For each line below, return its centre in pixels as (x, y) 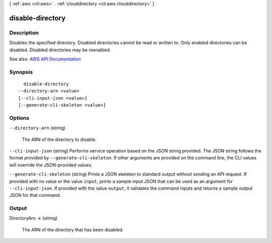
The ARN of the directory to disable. (59, 139)
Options (19, 118)
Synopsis (21, 72)
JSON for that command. (35, 195)
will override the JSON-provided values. (51, 165)
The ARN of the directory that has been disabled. (73, 229)
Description (24, 33)
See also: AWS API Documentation (45, 59)
